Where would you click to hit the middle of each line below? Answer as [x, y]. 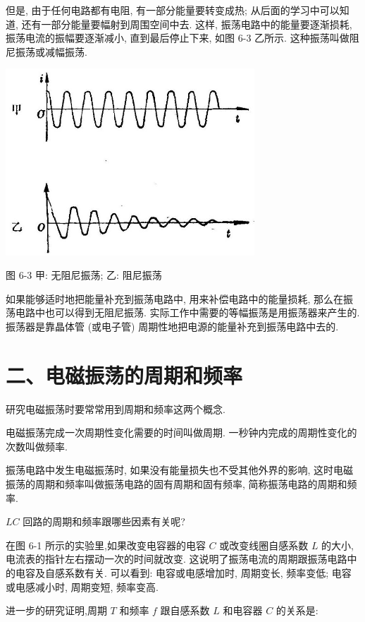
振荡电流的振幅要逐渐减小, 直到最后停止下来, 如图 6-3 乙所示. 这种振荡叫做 [178, 38]
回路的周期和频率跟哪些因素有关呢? [104, 521]
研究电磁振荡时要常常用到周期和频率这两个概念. [116, 408]
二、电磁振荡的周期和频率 [124, 375]
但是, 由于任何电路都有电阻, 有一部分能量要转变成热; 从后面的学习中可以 [173, 10]
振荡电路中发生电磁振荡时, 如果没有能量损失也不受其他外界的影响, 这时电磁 [180, 470]
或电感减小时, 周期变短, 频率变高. [82, 586]
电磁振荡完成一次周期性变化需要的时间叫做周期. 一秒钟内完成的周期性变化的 [181, 432]
